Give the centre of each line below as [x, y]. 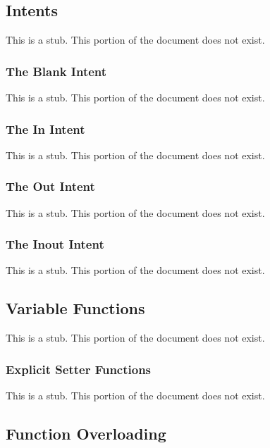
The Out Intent [50, 186]
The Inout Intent [55, 244]
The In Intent [45, 129]
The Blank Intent [56, 71]
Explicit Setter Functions [79, 369]
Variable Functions [75, 308]
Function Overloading [86, 434]
